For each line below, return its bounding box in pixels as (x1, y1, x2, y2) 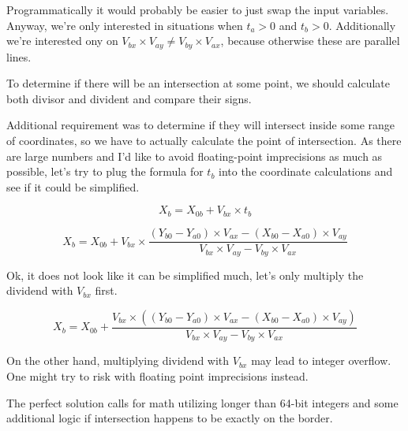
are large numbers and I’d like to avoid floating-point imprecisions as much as (6, 147, 383, 164)
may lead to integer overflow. (251, 352, 391, 369)
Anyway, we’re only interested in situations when (6, 17, 243, 33)
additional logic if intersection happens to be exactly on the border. (6, 410, 333, 426)
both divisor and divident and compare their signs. (6, 90, 252, 106)
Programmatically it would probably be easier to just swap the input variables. (6, 2, 389, 17)
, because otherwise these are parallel (220, 32, 400, 49)
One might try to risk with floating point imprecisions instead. (6, 368, 309, 385)
